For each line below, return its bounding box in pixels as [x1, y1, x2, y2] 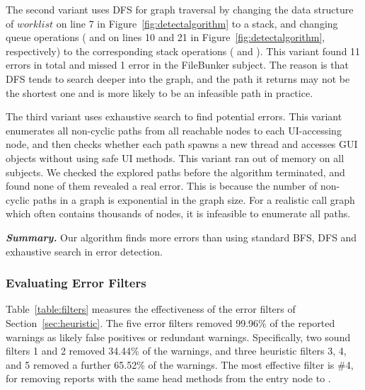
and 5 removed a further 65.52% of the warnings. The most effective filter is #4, [6, 357, 354, 372]
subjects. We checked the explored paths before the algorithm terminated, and [6, 164, 345, 179]
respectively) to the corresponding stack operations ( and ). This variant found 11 [6, 43, 361, 58]
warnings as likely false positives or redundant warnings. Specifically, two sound [6, 329, 351, 344]
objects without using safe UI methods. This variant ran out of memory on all [6, 150, 344, 165]
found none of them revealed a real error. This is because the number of [6, 178, 318, 193]
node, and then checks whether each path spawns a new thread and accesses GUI [6, 137, 358, 151]
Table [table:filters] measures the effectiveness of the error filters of [6, 302, 296, 316]
